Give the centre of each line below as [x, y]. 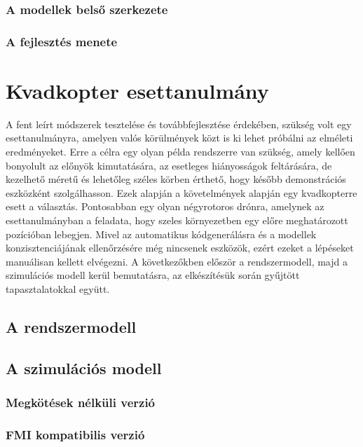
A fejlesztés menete [62, 41]
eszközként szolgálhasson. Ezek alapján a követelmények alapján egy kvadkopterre [181, 192]
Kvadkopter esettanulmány [137, 90]
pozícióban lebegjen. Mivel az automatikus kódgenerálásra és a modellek [161, 234]
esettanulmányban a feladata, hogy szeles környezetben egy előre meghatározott [177, 220]
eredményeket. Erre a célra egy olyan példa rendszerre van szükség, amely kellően [180, 151]
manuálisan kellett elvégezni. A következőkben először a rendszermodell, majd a [177, 261]
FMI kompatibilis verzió [75, 434]
